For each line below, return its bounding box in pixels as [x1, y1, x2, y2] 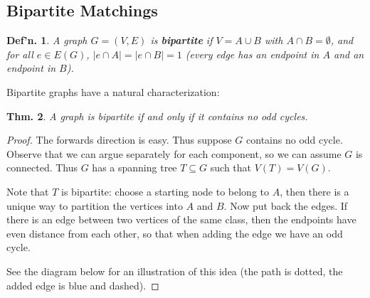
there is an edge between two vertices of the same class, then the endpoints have [6, 212, 356, 227]
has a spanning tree [92, 160, 177, 175]
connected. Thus [6, 160, 78, 175]
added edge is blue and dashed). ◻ [6, 277, 159, 292]
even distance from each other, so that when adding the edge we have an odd [6, 225, 343, 240]
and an [333, 46, 364, 61]
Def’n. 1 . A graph [6, 33, 88, 48]
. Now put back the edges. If [223, 198, 348, 213]
